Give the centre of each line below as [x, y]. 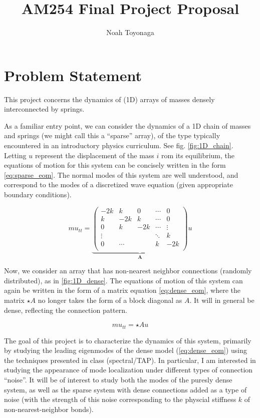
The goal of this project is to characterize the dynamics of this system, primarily [128, 340]
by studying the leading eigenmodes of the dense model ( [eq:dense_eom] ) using [125, 350]
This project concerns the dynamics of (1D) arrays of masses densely [109, 99]
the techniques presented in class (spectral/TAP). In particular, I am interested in [130, 360]
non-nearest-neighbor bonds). [49, 409]
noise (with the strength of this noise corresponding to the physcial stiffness [120, 399]
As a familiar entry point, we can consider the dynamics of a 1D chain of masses [127, 125]
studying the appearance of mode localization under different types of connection [128, 370]
